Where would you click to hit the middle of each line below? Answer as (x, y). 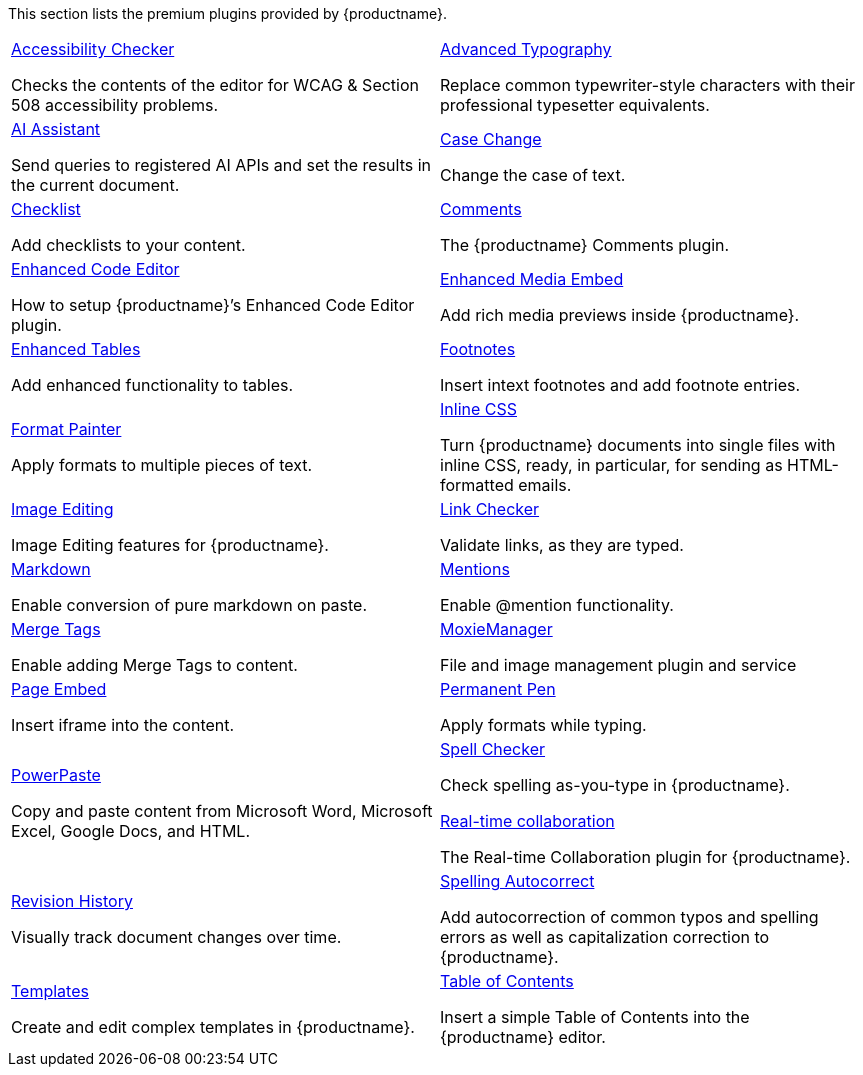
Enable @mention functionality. (557, 605)
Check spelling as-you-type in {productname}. (615, 785)
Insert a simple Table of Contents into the (595, 1017)
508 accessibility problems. (115, 105)
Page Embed (59, 689)
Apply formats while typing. (543, 725)
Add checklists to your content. (128, 245)
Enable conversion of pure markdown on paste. (189, 605)
